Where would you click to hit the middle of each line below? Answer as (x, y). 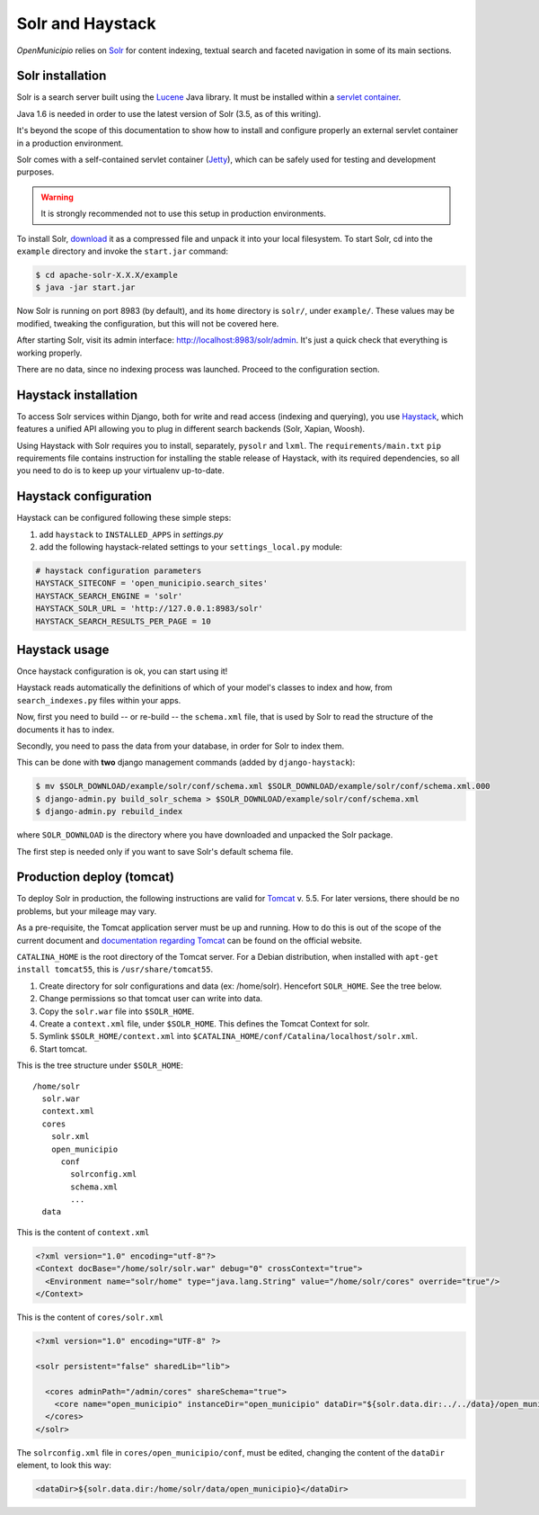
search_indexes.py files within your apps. (99, 700)
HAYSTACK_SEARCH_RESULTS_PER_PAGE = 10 (123, 621)
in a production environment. (70, 143)
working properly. (49, 353)
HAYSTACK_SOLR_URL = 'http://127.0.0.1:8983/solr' (150, 609)
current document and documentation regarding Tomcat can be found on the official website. (190, 940)
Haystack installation (77, 394)
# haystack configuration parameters (119, 571)
